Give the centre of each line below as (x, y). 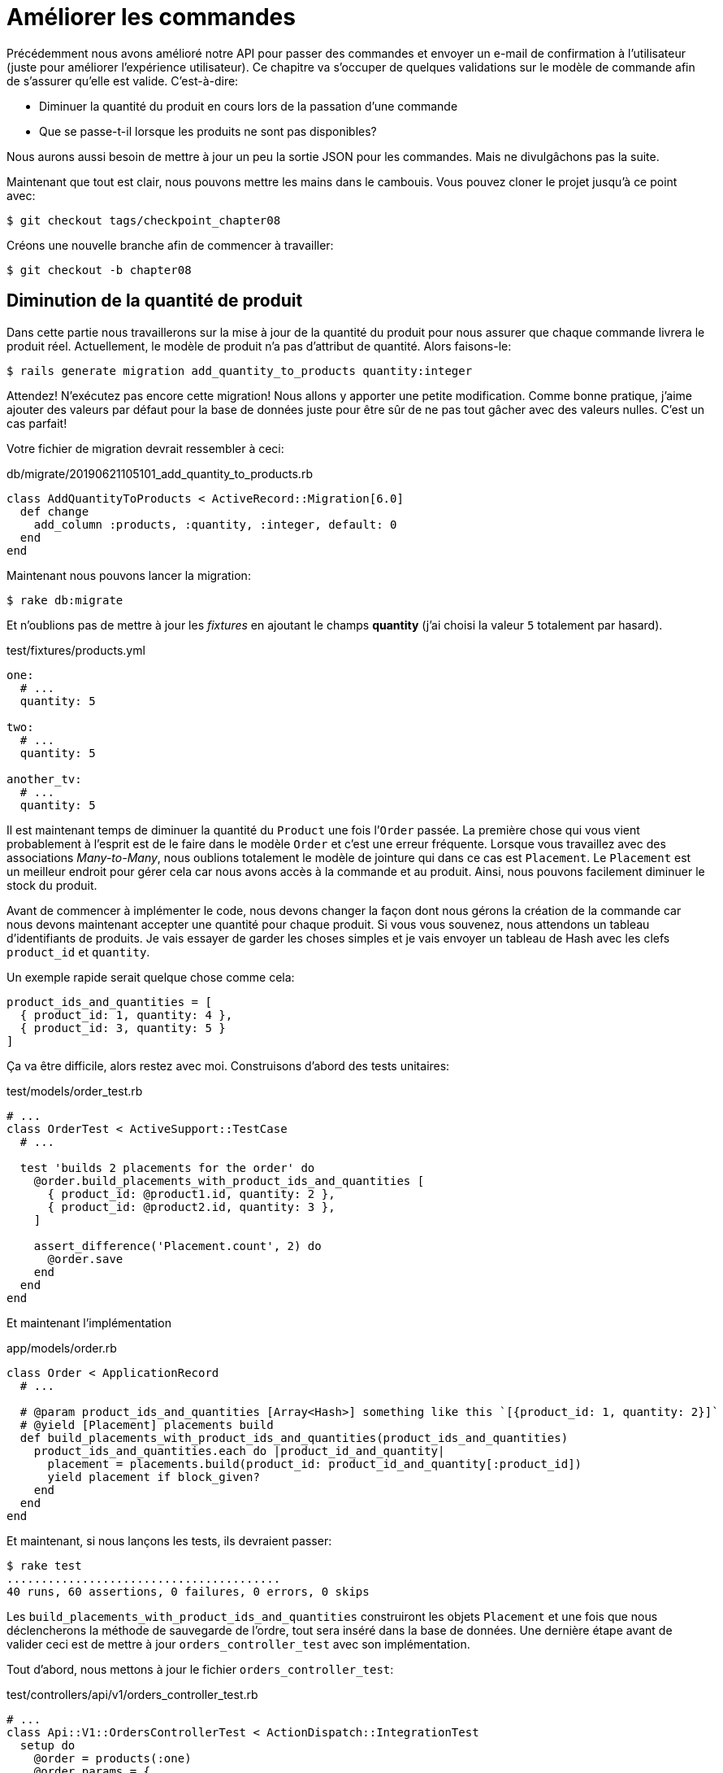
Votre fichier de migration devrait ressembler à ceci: (145, 448)
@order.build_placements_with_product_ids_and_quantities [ (229, 1181)
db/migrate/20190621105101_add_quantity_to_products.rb (160, 473)
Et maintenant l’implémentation (89, 1322)
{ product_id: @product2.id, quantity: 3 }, (191, 1207)
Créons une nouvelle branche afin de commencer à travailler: (170, 245)
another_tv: (44, 779)
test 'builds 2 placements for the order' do (167, 1167)
